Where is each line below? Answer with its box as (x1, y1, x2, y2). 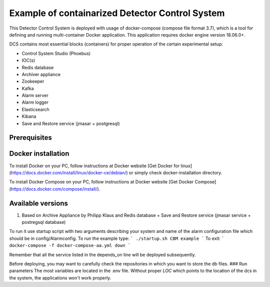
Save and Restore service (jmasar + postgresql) (21, 120, 120, 126)
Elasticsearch (21, 106, 49, 112)
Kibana (21, 113, 36, 120)
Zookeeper (21, 78, 44, 85)
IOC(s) (21, 58, 35, 64)
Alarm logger (21, 99, 48, 105)
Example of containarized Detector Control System (9, 8, 225, 19)
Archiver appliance (21, 71, 61, 77)
